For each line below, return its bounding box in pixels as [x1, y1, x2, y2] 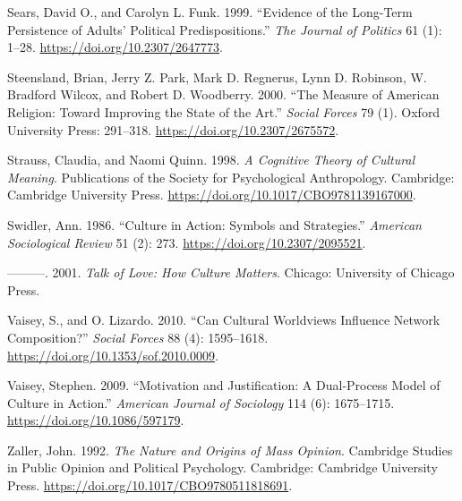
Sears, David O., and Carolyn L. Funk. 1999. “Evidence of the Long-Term [7, 3, 413, 21]
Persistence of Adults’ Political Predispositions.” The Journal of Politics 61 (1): [7, 20, 442, 38]
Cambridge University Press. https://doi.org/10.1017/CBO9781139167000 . [7, 185, 416, 204]
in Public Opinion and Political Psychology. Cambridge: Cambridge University [7, 458, 438, 477]
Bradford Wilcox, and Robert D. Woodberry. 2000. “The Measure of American [7, 85, 440, 104]
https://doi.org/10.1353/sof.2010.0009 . [7, 345, 218, 364]
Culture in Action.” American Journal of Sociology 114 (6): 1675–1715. [7, 393, 395, 412]
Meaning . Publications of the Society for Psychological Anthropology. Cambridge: [7, 167, 455, 186]
